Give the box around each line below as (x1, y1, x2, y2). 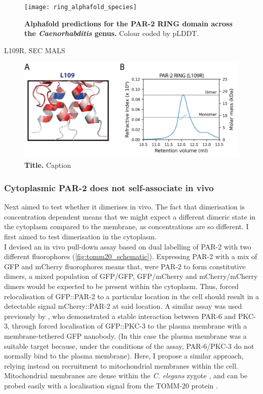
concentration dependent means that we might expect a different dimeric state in (4, 211, 256, 222)
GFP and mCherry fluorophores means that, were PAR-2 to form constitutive (4, 261, 246, 271)
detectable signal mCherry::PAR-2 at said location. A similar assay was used (4, 301, 242, 311)
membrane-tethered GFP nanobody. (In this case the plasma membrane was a (4, 330, 247, 341)
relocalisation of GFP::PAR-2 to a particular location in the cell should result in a (4, 291, 259, 301)
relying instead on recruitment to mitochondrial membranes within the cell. (4, 360, 238, 371)
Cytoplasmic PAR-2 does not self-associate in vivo (4, 181, 214, 194)
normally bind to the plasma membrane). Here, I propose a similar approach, (4, 350, 244, 361)
